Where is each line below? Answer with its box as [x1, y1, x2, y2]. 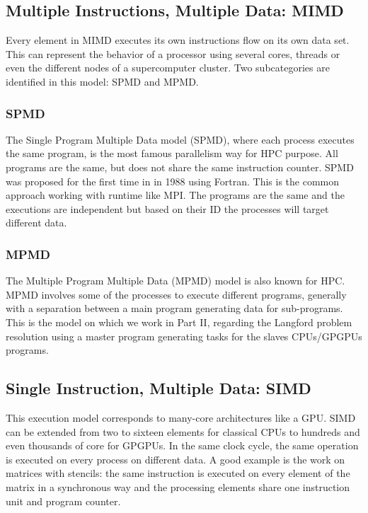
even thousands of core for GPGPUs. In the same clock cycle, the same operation [6, 438, 359, 453]
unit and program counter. [6, 493, 121, 508]
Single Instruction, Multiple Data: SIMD [6, 377, 311, 399]
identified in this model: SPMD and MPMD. [6, 74, 199, 88]
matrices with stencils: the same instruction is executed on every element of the [6, 466, 350, 480]
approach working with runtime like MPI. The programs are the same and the [6, 188, 345, 202]
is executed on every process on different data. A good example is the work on [6, 451, 345, 466]
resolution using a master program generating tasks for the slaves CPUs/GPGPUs [6, 328, 362, 343]
